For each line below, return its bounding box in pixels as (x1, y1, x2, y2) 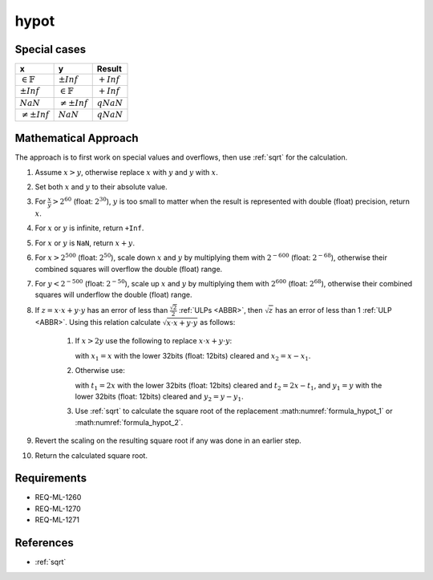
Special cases (14, 43, 87, 56)
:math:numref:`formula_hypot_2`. (75, 417, 184, 427)
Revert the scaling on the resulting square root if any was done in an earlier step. (34, 436, 302, 445)
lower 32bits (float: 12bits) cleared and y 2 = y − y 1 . (75, 391, 244, 403)
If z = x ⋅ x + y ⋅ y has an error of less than (34, 305, 168, 314)
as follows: (200, 318, 236, 327)
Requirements (14, 472, 87, 485)
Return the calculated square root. (34, 450, 148, 460)
